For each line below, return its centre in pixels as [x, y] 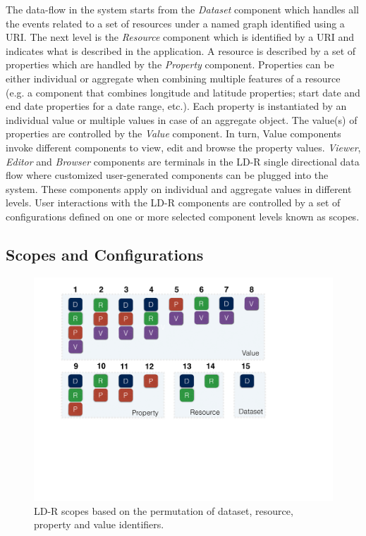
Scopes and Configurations [105, 254]
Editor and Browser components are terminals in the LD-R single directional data [183, 161]
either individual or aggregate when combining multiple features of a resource [173, 78]
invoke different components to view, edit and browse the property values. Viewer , [183, 147]
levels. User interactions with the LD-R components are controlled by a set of [173, 202]
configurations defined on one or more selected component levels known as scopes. [183, 216]
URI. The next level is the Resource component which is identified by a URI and [180, 37]
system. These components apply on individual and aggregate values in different [179, 188]
